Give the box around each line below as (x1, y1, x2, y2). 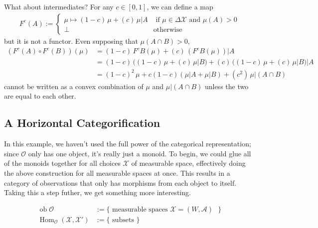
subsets (112, 216, 134, 224)
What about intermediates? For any (4, 1, 114, 11)
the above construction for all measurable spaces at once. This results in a (4, 167, 230, 178)
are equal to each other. (4, 91, 76, 101)
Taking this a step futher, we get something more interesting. (4, 187, 191, 198)
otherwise (153, 26, 182, 33)
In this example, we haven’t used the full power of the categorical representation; (4, 138, 251, 149)
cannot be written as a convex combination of (4, 81, 144, 91)
